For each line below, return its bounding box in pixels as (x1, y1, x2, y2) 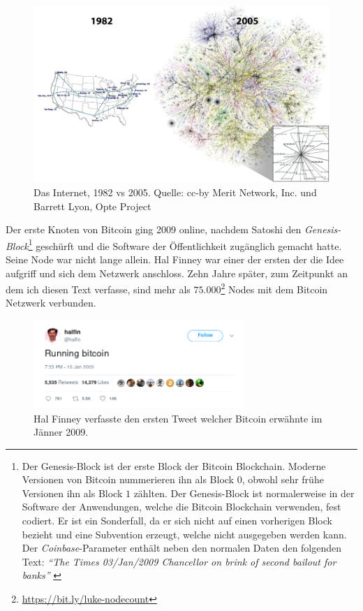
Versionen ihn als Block (22, 485, 123, 500)
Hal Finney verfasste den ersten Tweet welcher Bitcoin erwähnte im (34, 411, 323, 425)
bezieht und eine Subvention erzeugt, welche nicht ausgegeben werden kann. (22, 527, 347, 541)
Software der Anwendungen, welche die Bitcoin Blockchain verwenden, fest (22, 499, 341, 514)
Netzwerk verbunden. (6, 295, 96, 310)
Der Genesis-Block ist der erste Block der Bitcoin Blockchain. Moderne (22, 458, 326, 473)
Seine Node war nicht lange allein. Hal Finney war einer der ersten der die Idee (6, 252, 344, 267)
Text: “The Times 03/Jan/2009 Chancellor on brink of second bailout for (22, 554, 336, 568)
